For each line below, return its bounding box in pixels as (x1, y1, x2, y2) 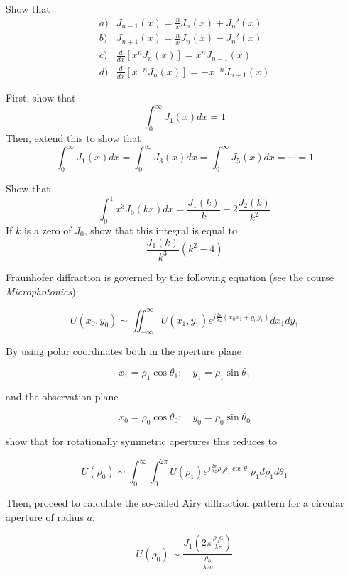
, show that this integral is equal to (84, 222, 238, 237)
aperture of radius (6, 509, 84, 524)
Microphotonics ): (6, 283, 79, 298)
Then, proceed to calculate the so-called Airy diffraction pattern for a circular (6, 495, 344, 510)
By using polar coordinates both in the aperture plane (6, 344, 241, 358)
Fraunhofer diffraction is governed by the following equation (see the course (6, 269, 334, 284)
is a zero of (23, 222, 72, 237)
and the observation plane (6, 388, 119, 403)
